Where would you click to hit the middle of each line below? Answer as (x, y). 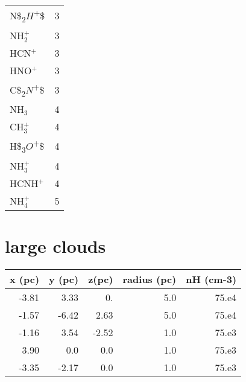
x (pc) (25, 279)
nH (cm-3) (211, 279)
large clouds (55, 245)
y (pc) (64, 279)
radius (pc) (150, 279)
